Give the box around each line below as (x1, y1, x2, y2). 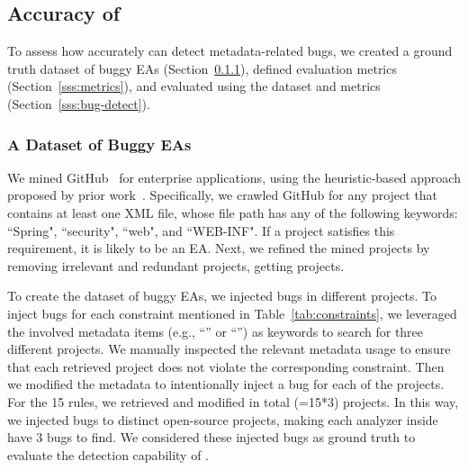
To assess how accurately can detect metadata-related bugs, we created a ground (7, 41, 453, 60)
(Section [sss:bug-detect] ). (7, 94, 150, 113)
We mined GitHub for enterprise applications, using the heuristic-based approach (7, 167, 461, 186)
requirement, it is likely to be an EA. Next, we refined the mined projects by (7, 239, 430, 258)
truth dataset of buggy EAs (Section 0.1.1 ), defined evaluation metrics (7, 59, 397, 77)
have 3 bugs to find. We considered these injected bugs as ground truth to (7, 428, 416, 447)
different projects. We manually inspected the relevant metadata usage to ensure (7, 339, 451, 358)
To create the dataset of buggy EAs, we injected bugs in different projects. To (7, 286, 436, 305)
